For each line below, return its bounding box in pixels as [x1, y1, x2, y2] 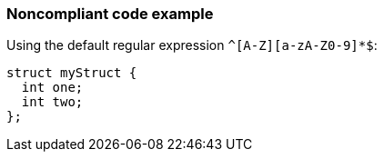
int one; [21, 80, 84, 95]
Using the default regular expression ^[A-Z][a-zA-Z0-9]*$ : [6, 37, 378, 54]
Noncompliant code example [6, 5, 214, 23]
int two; [21, 94, 84, 110]
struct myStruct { [6, 65, 137, 81]
